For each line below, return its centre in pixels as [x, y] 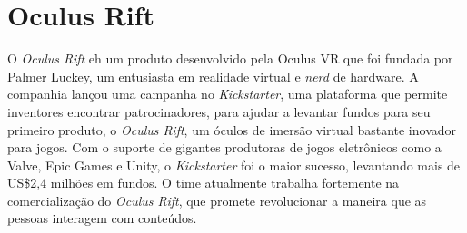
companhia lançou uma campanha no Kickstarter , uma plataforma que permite [228, 94]
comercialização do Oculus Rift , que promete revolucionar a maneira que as [217, 200]
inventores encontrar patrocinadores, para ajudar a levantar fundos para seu [219, 111]
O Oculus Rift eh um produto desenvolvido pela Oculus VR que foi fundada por [230, 58]
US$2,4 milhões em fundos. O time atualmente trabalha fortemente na [204, 183]
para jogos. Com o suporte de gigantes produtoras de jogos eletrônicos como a [224, 147]
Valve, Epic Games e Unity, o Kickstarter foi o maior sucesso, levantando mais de [234, 165]
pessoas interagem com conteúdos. [102, 218]
